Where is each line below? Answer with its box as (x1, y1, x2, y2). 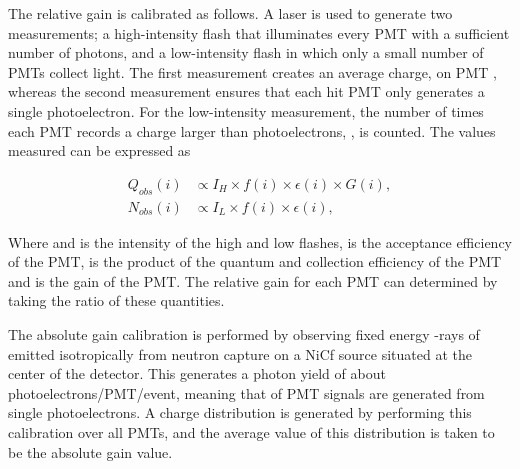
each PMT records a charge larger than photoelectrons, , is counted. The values (8, 120, 496, 141)
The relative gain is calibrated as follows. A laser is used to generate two (8, 3, 453, 23)
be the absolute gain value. (8, 441, 173, 462)
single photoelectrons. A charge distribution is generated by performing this (8, 402, 472, 423)
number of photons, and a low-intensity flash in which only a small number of (8, 42, 484, 63)
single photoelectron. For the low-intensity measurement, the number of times (8, 100, 484, 121)
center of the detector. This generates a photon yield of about (8, 363, 386, 384)
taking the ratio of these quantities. (8, 290, 225, 311)
